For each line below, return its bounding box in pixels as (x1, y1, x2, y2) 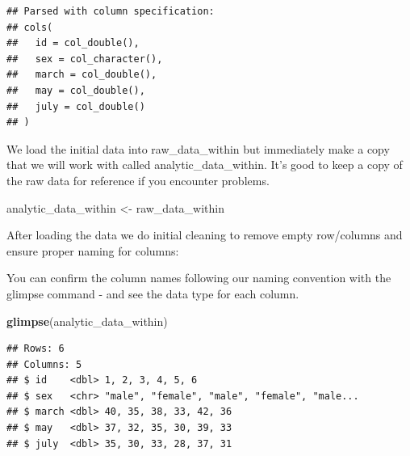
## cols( (6, 21, 53, 33)
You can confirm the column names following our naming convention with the (6, 269, 391, 286)
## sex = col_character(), (6, 53, 163, 65)
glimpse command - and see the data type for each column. (6, 285, 299, 302)
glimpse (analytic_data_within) (6, 312, 168, 329)
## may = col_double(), (6, 84, 145, 96)
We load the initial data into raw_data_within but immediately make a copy (6, 140, 390, 157)
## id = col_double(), (6, 37, 140, 49)
